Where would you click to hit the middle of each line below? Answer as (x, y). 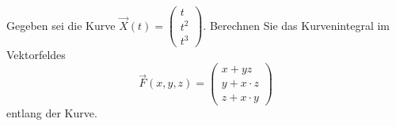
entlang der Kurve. (52, 112)
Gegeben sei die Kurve (61, 25)
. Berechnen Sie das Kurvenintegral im (297, 25)
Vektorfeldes (36, 55)
